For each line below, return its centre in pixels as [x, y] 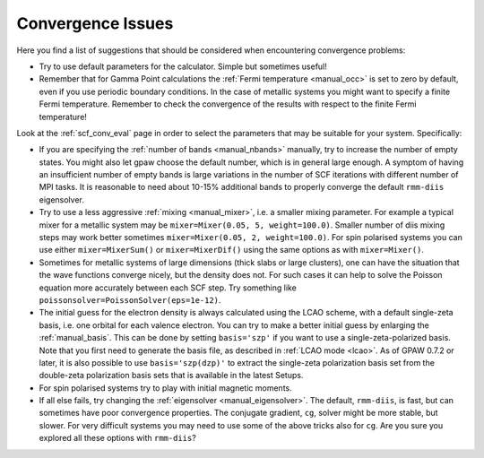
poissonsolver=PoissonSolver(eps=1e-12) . [130, 299]
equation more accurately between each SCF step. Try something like [168, 288]
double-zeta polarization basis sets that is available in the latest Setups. [171, 376]
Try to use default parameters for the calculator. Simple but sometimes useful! [183, 66]
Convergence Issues [95, 23]
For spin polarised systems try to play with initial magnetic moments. [166, 388]
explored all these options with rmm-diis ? [117, 438]
